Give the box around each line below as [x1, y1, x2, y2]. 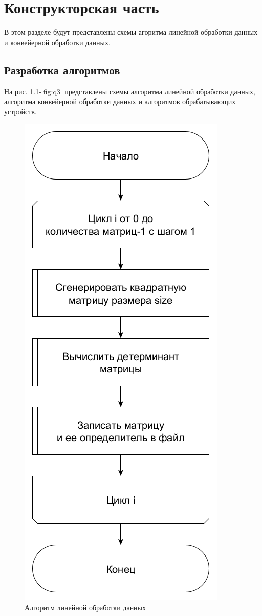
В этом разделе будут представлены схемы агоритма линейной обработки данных [4, 27, 258, 37]
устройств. [4, 106, 37, 116]
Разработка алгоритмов [4, 62, 120, 77]
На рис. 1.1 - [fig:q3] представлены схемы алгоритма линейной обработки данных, [4, 86, 255, 96]
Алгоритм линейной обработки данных [25, 602, 146, 612]
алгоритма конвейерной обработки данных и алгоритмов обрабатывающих [4, 96, 236, 107]
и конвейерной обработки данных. [4, 36, 111, 47]
